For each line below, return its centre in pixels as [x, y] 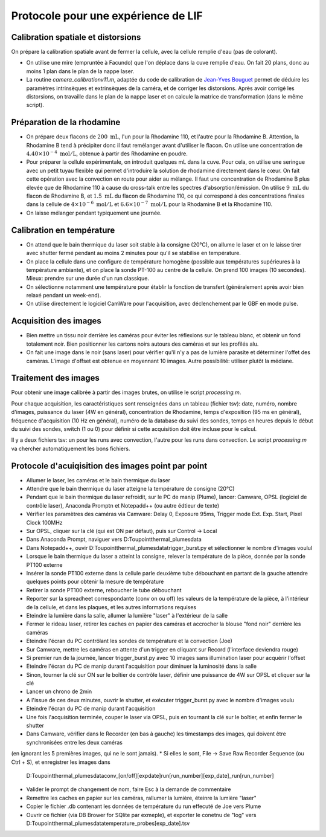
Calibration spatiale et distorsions [76, 37]
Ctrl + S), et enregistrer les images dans [61, 762]
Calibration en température [63, 230]
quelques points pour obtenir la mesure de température [95, 582]
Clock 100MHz [44, 522]
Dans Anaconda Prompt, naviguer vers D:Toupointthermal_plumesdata [114, 539]
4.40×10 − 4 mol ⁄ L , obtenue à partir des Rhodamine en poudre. [107, 153]
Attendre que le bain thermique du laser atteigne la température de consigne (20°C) [130, 489]
